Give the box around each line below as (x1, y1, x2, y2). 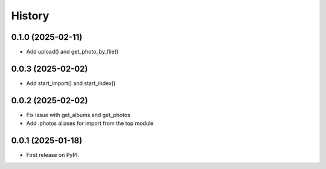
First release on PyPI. (26, 151, 80, 159)
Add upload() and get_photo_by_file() (26, 48, 119, 56)
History (11, 9, 50, 22)
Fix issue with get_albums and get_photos (26, 111, 131, 118)
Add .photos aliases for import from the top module (26, 120, 154, 127)
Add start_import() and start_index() (26, 79, 116, 87)
